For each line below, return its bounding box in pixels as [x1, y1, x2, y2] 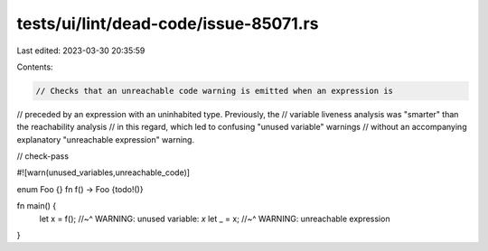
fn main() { [16, 200, 57, 211]
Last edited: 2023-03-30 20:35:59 [16, 45, 145, 56]
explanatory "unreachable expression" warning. [16, 134, 194, 144]
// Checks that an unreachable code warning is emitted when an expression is [35, 86, 393, 96]
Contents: [16, 61, 53, 72]
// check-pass [16, 151, 70, 162]
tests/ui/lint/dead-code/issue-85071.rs [16, 14, 319, 33]
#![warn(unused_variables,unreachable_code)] [16, 167, 190, 178]
